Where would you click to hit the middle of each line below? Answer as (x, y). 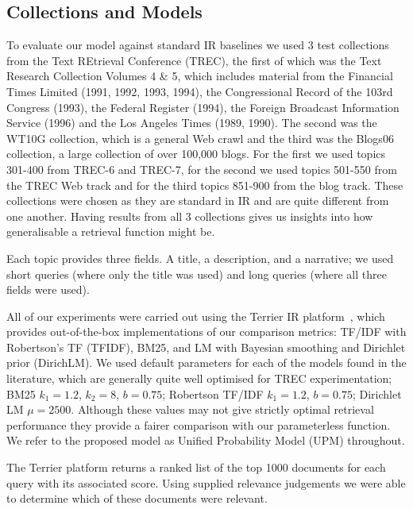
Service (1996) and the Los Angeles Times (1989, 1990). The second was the (192, 123)
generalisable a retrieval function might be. (111, 231)
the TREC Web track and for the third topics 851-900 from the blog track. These (205, 185)
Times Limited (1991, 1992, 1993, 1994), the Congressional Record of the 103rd (200, 91)
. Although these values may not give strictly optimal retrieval (222, 409)
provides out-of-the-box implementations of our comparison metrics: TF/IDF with (206, 332)
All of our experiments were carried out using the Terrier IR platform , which (196, 316)
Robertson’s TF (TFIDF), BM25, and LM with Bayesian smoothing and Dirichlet (206, 347)
